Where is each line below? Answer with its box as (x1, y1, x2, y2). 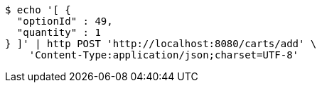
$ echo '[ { (5, 4, 71, 15)
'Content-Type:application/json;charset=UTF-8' (28, 49, 299, 61)
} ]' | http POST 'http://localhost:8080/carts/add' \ (5, 38, 317, 49)
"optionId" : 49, (16, 15, 113, 27)
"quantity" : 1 (16, 27, 101, 38)
